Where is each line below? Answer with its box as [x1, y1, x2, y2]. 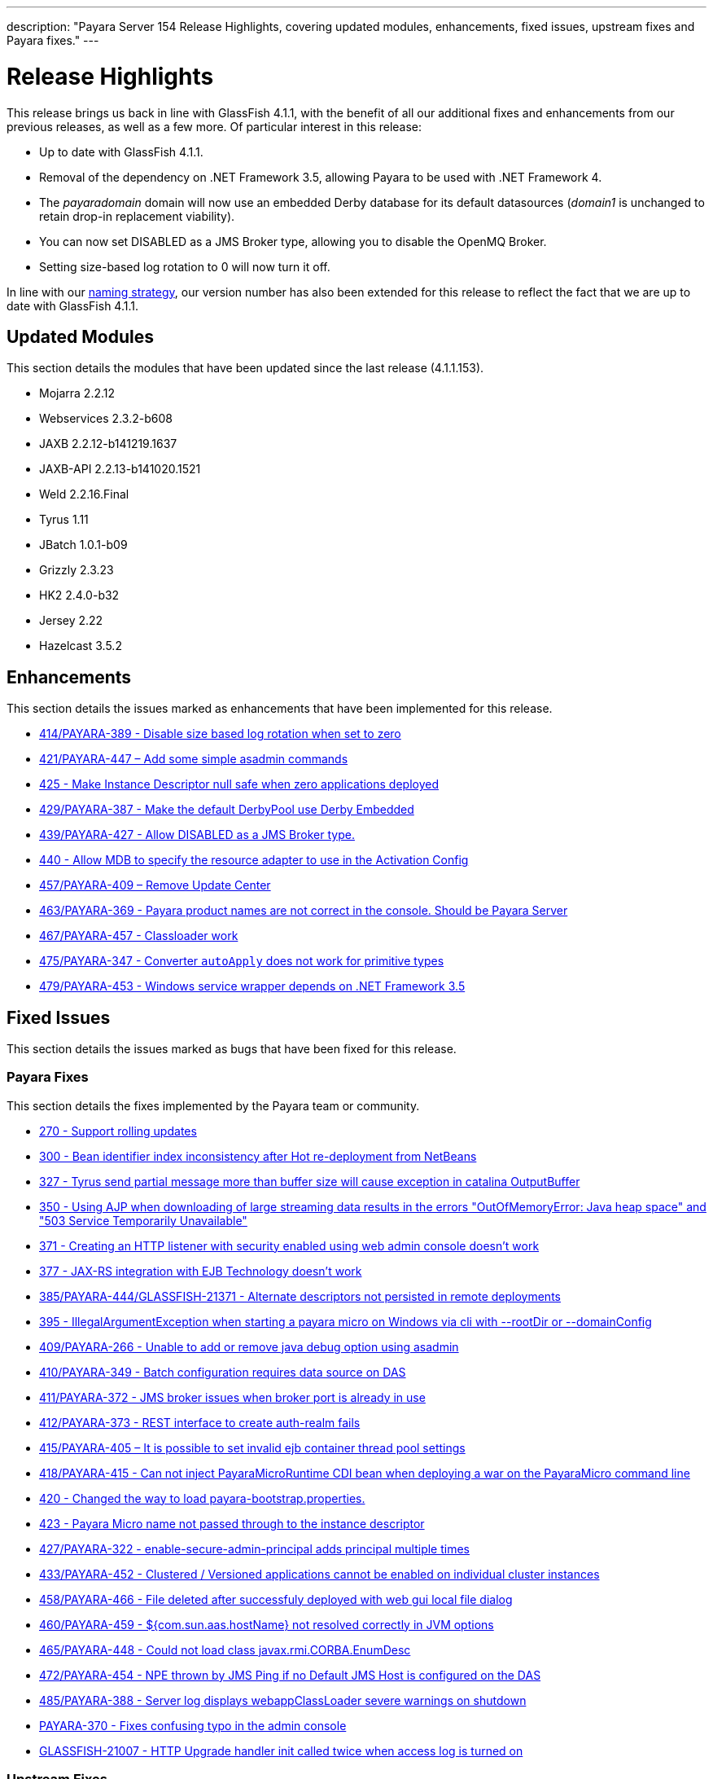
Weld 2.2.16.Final [39, 487, 129, 502]
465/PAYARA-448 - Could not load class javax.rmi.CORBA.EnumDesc [39, 1642, 411, 1657]
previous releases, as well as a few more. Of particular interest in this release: [7, 119, 422, 134]
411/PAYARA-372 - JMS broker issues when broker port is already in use [39, 1390, 426, 1404]
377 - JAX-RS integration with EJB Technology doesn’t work [39, 1263, 362, 1278]
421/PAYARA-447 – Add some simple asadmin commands [39, 752, 348, 767]
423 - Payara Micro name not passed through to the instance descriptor [39, 1516, 425, 1531]
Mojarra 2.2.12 [39, 386, 116, 401]
